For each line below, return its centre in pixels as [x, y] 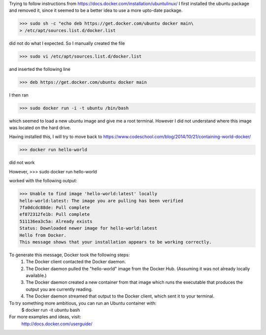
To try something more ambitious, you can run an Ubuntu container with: [83, 303]
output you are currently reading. [59, 289]
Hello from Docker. [43, 235]
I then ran [19, 95]
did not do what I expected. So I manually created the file [67, 43]
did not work [22, 163]
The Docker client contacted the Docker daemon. [76, 262]
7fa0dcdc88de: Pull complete [55, 207]
